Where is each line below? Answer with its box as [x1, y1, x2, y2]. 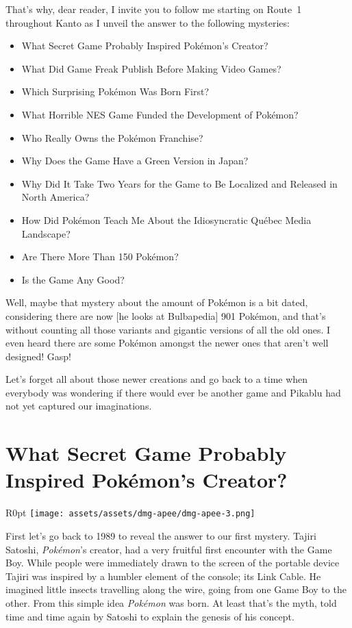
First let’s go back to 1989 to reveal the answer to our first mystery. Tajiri [5, 529, 316, 543]
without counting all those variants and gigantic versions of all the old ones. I [5, 322, 331, 336]
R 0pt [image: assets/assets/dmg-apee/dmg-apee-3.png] [5, 505, 255, 520]
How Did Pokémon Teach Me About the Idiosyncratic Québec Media [21, 212, 312, 227]
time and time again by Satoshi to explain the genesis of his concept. [5, 609, 294, 623]
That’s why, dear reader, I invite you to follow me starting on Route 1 [5, 2, 302, 16]
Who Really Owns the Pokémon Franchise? [21, 130, 203, 145]
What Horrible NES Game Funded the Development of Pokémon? [21, 107, 299, 121]
